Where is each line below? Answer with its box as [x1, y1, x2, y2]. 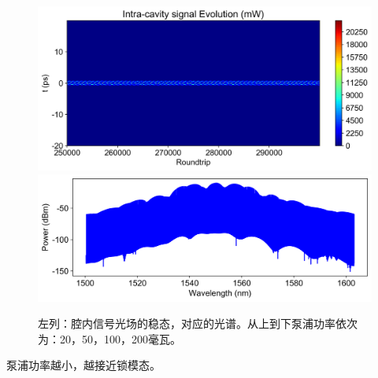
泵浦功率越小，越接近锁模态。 [6, 357, 161, 373]
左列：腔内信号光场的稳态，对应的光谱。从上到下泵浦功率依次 [38, 315, 358, 332]
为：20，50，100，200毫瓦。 [38, 330, 181, 347]
